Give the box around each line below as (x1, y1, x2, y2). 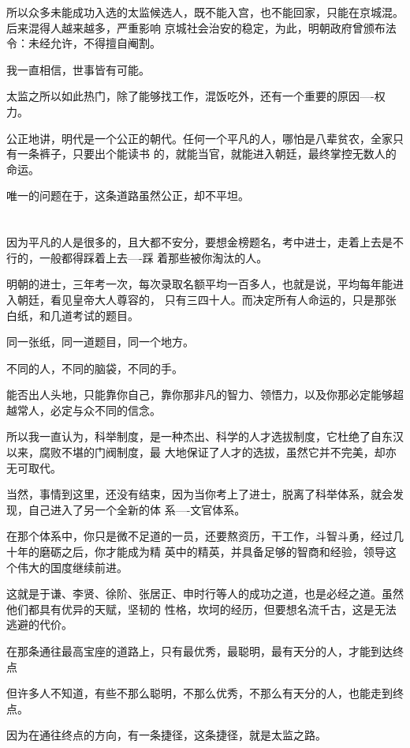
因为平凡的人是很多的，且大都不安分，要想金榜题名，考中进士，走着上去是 (6, 234, 393, 250)
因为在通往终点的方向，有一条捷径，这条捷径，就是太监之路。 (6, 727, 326, 743)
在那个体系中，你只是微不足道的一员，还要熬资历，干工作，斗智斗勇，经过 (6, 528, 393, 544)
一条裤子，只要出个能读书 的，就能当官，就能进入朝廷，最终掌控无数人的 (17, 145, 397, 162)
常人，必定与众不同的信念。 (17, 401, 161, 418)
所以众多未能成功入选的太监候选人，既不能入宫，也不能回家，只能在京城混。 (6, 4, 404, 20)
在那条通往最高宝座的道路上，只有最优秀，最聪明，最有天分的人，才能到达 (6, 643, 393, 659)
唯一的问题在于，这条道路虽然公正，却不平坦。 (6, 187, 249, 204)
